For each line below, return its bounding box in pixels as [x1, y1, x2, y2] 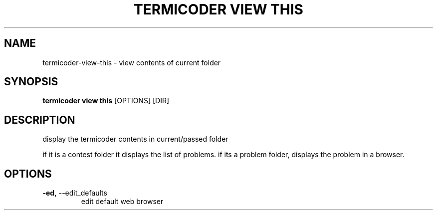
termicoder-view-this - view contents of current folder [42, 58, 221, 67]
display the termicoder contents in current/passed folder [42, 135, 228, 144]
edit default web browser [81, 197, 164, 206]
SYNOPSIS [4, 75, 58, 88]
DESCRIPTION [4, 113, 75, 126]
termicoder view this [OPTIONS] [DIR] [42, 96, 170, 105]
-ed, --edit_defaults [42, 189, 107, 198]
